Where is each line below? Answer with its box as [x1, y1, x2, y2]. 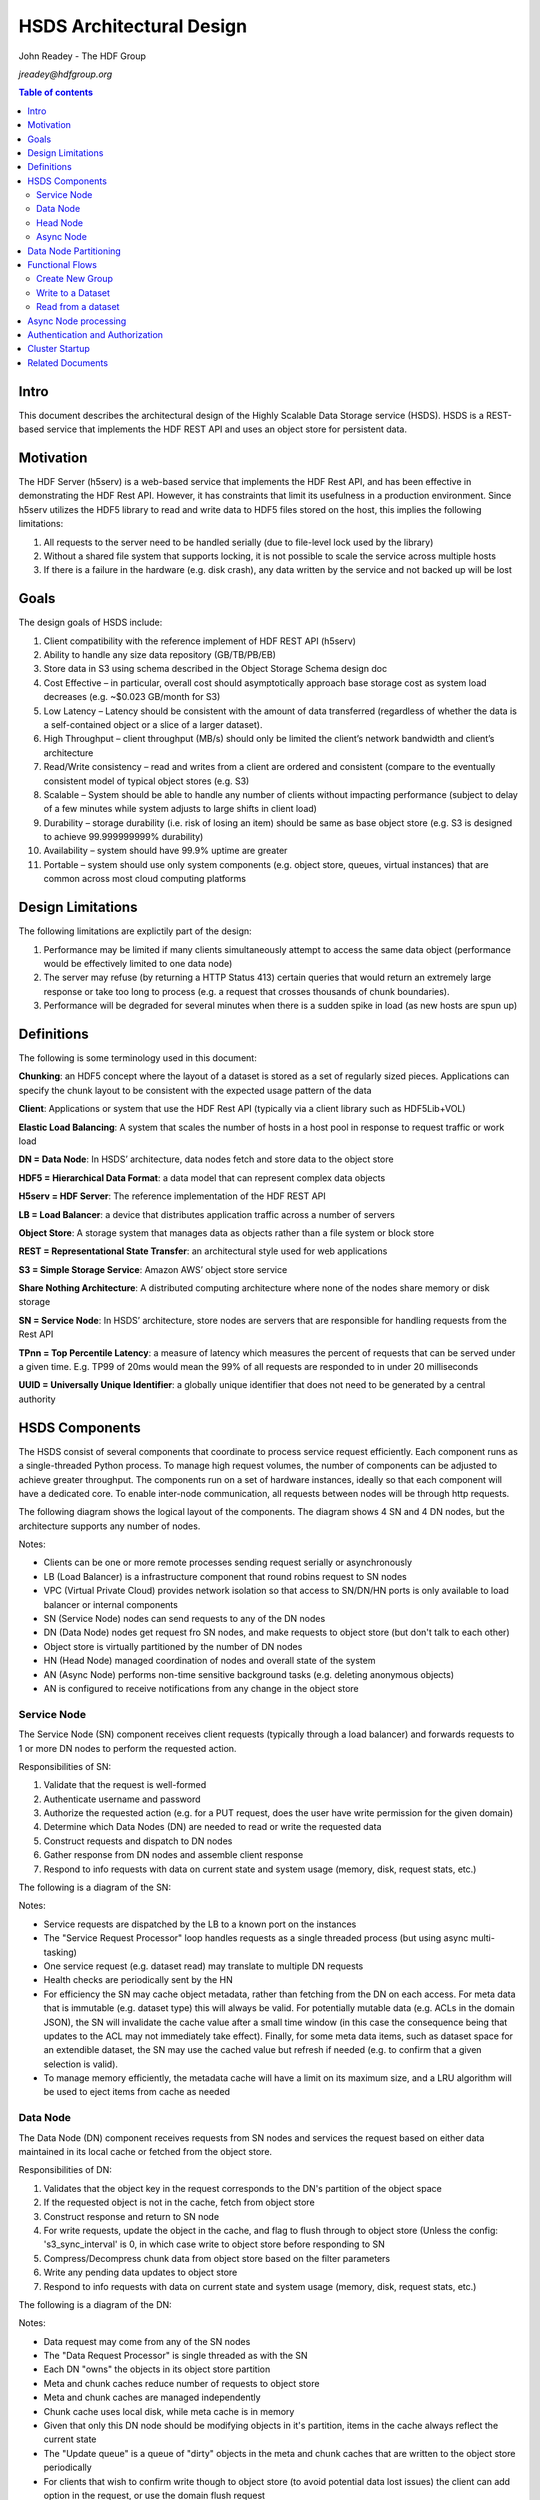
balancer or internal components [43, 1598, 179, 1610]
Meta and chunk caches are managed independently [43, 2391, 261, 2404]
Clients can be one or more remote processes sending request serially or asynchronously [43, 1556, 413, 1569]
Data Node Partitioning [27, 245, 122, 257]
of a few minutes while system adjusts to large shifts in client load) [43, 803, 317, 815]
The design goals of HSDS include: [18, 616, 163, 629]
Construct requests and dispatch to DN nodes [43, 1835, 233, 1847]
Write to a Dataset [36, 286, 110, 299]
